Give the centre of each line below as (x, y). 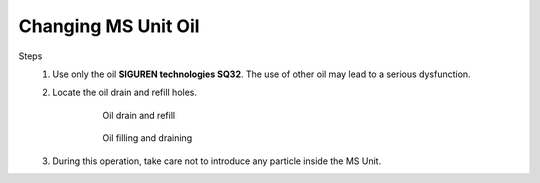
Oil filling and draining (147, 138)
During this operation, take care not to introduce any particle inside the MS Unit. (217, 161)
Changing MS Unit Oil (109, 26)
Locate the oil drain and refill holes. (125, 92)
